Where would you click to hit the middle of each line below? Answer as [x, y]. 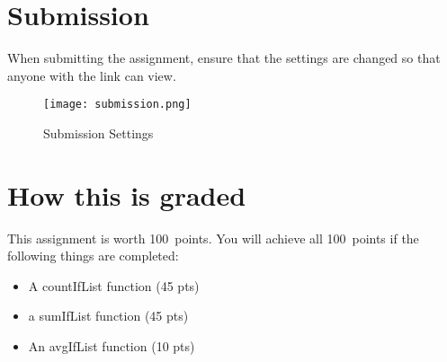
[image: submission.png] [117, 105]
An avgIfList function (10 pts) [112, 346]
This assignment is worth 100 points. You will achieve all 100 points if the [213, 238]
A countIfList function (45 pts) [114, 285]
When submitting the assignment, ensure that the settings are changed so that [224, 58]
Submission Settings [98, 132]
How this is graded [127, 194]
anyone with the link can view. [92, 75]
